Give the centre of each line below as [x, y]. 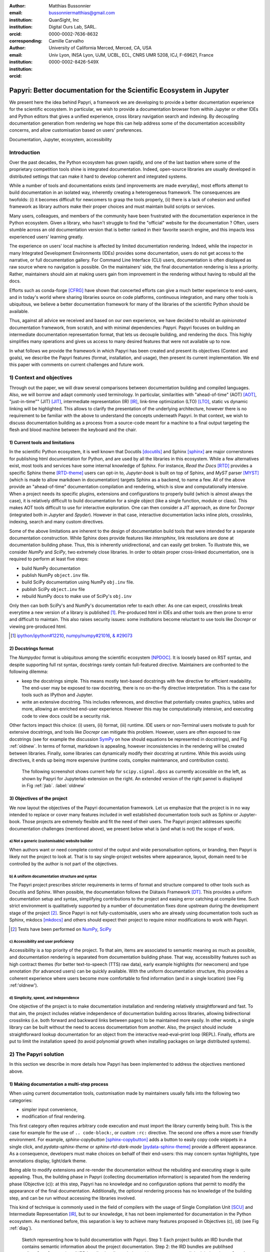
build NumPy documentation [51, 568]
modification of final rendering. [54, 1116]
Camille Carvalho [66, 41]
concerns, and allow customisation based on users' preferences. [76, 130]
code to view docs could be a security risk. [66, 716]
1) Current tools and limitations [42, 442]
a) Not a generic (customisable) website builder [51, 841]
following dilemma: [29, 672]
